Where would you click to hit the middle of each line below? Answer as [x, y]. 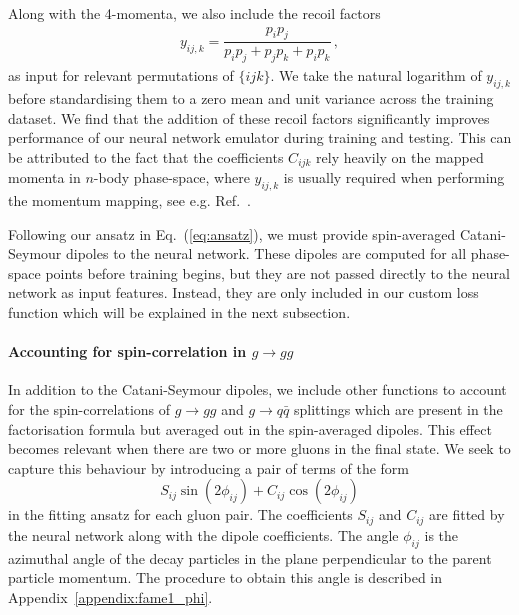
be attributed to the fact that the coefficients [146, 156]
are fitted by [467, 514]
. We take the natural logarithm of [376, 75]
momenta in [44, 177]
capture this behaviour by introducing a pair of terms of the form [208, 467]
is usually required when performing [394, 177]
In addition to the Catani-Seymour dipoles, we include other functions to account [257, 389]
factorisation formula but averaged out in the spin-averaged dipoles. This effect [250, 428]
